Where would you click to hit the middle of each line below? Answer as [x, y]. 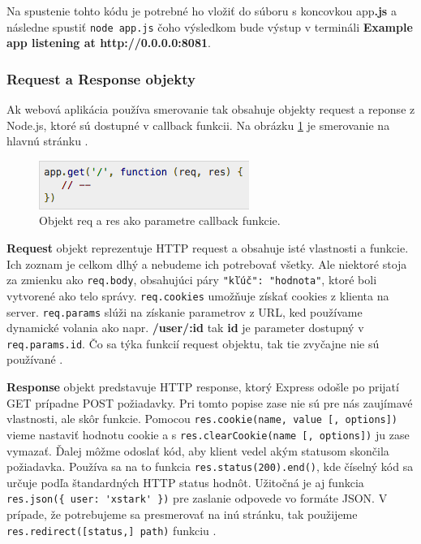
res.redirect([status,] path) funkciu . [112, 530]
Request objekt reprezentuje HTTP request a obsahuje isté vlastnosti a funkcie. [208, 248]
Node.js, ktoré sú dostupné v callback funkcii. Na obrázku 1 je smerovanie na [198, 125]
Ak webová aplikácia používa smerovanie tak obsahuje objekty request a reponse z [211, 109]
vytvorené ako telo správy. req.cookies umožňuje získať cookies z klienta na [198, 295]
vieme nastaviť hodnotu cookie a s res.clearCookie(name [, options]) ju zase [208, 434]
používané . [35, 359]
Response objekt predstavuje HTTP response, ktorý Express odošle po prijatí [203, 387]
